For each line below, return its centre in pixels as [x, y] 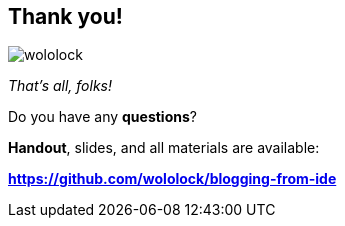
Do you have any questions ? [102, 117]
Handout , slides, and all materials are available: [164, 148]
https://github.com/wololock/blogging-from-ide [172, 179]
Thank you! [65, 16]
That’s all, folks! [60, 86]
